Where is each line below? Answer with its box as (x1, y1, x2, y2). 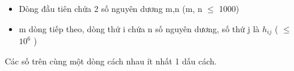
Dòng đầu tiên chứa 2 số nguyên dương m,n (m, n (19, 2, 202, 14)
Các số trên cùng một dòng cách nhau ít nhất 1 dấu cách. (5, 54, 217, 67)
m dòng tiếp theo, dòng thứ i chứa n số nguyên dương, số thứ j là (19, 22, 260, 35)
